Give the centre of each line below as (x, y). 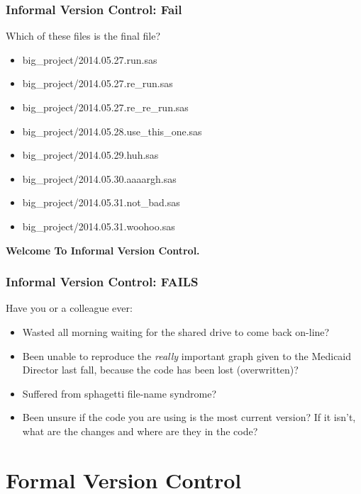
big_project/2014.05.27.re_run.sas (98, 83)
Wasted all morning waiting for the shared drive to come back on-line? (176, 331)
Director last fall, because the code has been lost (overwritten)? (160, 370)
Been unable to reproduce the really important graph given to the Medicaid (187, 355)
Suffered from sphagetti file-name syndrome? (120, 393)
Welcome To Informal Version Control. (103, 250)
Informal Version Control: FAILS (102, 282)
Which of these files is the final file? (83, 36)
